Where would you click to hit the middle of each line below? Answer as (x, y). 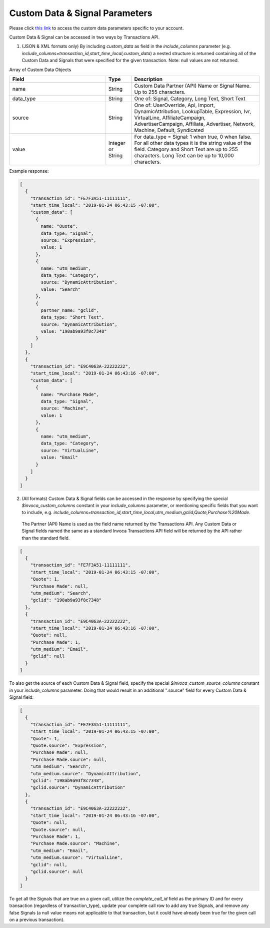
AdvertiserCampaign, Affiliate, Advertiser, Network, (194, 124)
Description (148, 79)
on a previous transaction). (37, 919)
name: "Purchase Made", (70, 394)
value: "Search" (61, 289)
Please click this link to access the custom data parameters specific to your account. (96, 28)
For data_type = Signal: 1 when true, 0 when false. (193, 137)
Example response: (29, 171)
